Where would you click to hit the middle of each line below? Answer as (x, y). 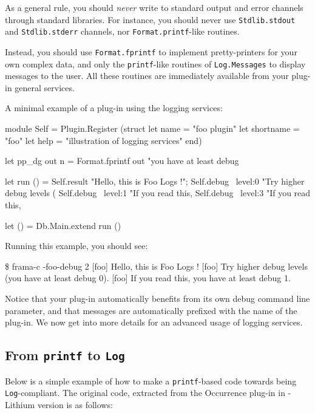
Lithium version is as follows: (59, 404)
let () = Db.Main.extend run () (63, 225)
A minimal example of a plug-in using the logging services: (114, 108)
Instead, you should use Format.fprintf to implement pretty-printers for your (151, 51)
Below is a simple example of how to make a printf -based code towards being (151, 381)
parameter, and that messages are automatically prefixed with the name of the (151, 310)
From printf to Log (65, 355)
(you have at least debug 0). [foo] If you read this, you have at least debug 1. (148, 278)
